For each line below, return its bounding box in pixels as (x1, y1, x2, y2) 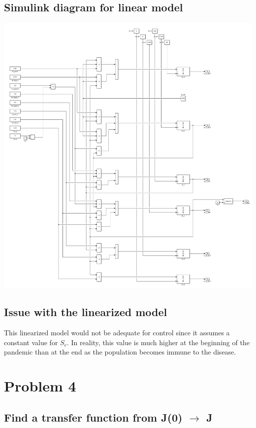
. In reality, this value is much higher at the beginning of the (67, 337, 250, 347)
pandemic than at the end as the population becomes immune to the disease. (4, 347, 236, 357)
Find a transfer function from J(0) (4, 409, 183, 425)
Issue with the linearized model (4, 304, 167, 320)
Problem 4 (4, 376, 76, 396)
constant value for (4, 337, 58, 347)
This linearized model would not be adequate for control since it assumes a (4, 327, 230, 338)
